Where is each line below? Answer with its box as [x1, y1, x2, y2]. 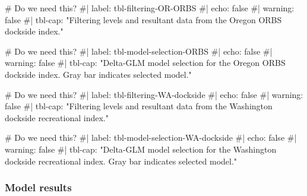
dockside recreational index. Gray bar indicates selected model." [5, 154, 238, 167]
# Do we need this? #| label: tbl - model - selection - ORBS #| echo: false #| [5, 45, 273, 57]
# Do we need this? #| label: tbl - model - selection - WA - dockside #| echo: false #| [5, 131, 297, 144]
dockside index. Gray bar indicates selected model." [5, 68, 192, 80]
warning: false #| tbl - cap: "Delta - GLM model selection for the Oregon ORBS [5, 56, 286, 69]
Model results [5, 180, 72, 195]
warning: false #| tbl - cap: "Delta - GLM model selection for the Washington [5, 143, 277, 155]
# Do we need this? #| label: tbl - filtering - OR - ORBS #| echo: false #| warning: [5, 2, 295, 14]
